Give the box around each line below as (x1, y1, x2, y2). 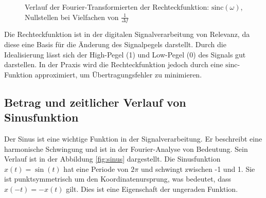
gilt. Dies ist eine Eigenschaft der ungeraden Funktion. (66, 183, 238, 194)
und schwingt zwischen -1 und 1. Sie (140, 163, 255, 174)
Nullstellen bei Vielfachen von (25, 11, 119, 22)
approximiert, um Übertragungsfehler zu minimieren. (34, 69, 202, 80)
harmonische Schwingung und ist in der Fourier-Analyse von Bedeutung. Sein (4, 143, 248, 154)
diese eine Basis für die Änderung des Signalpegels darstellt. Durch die (4, 39, 226, 50)
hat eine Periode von (63, 163, 129, 174)
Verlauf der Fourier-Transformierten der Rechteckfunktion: (25, 2, 209, 12)
